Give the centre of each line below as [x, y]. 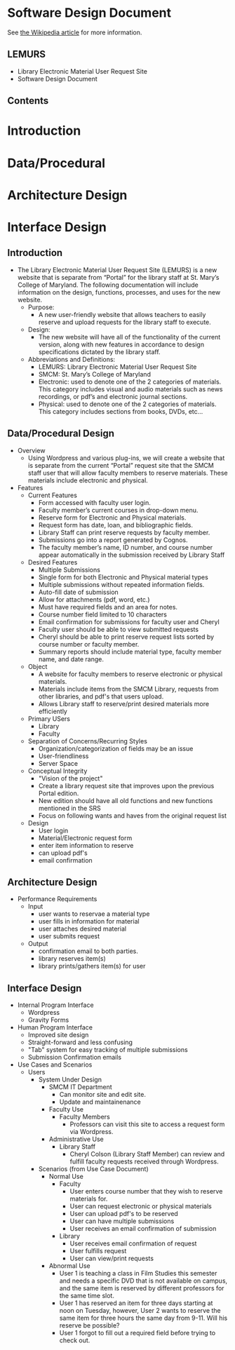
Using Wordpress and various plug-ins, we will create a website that [126, 458]
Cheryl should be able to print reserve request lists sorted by [126, 637]
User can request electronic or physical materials [141, 1206]
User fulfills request [98, 1251]
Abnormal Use [69, 1266]
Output [38, 944]
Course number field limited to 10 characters [102, 614]
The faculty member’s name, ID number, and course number [126, 547]
